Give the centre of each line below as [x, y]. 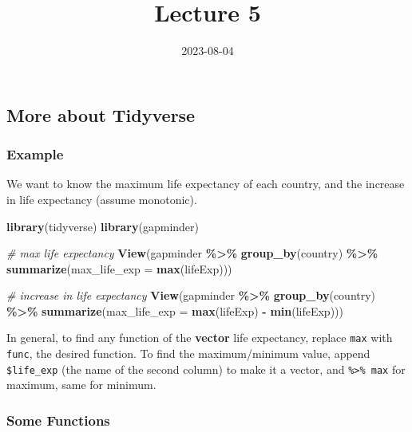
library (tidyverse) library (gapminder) [103, 226]
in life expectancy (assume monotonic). [102, 199]
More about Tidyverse [101, 114]
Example [35, 154]
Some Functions [58, 420]
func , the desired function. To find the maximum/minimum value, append [188, 353]
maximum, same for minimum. [81, 385]
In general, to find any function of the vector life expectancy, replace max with [200, 338]
